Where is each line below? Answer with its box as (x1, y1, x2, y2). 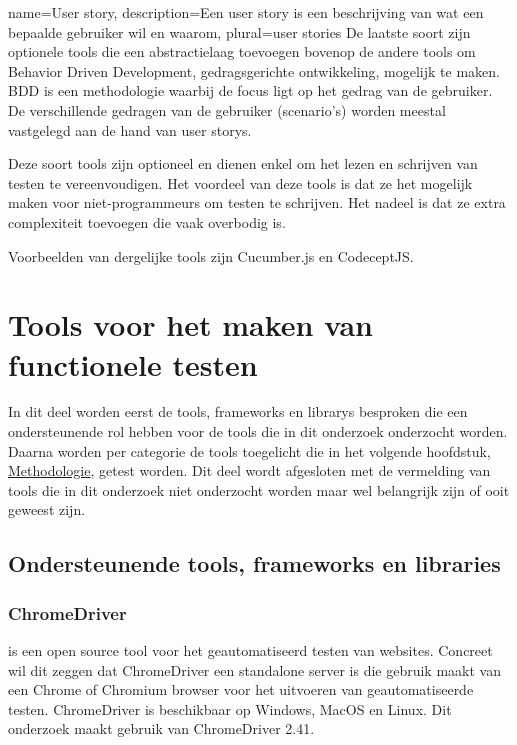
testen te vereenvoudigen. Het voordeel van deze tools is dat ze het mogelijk (8, 172, 473, 193)
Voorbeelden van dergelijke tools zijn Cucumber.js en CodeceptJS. (8, 245, 414, 266)
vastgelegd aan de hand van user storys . (8, 119, 252, 140)
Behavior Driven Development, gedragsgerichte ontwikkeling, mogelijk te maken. (8, 60, 500, 81)
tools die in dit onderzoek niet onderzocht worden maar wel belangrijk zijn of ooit (8, 479, 510, 500)
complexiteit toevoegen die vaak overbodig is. (8, 211, 286, 232)
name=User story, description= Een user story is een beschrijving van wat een (8, 2, 484, 22)
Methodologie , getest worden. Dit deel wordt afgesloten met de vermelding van (8, 460, 491, 481)
